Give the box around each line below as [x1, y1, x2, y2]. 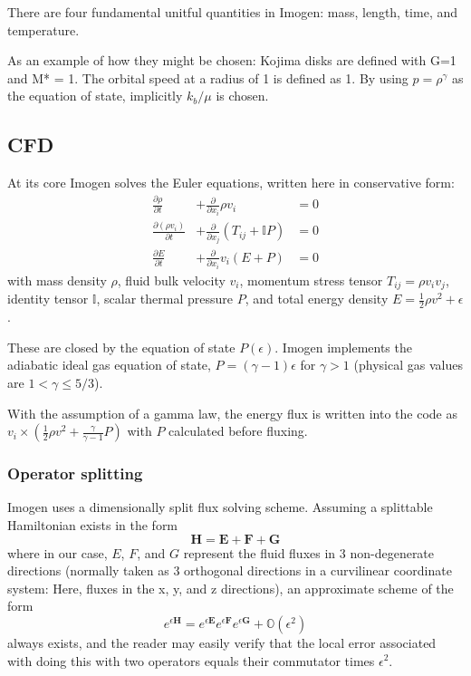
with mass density [7, 270, 107, 289]
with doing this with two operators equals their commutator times [7, 651, 375, 670]
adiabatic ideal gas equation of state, [7, 355, 211, 374]
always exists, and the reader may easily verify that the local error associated [7, 633, 437, 652]
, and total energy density [245, 289, 389, 308]
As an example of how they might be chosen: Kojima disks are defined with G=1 [7, 51, 457, 70]
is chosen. [216, 86, 269, 105]
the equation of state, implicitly [7, 86, 183, 105]
